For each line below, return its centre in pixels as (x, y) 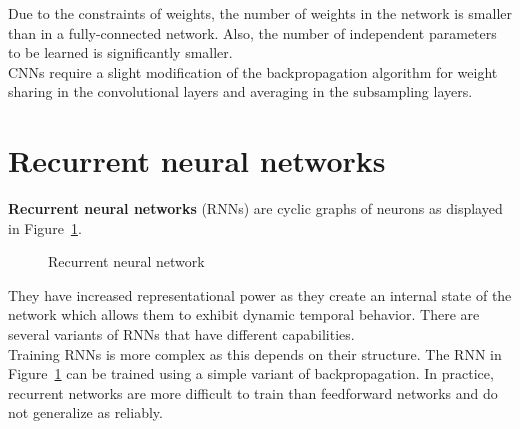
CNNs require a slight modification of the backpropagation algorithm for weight (253, 71)
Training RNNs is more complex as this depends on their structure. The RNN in (255, 353)
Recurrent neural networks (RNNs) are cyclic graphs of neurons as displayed (255, 208)
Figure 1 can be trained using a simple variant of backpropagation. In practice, (251, 373)
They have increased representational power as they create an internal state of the (260, 294)
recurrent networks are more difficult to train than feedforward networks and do (253, 392)
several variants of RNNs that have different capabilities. (181, 334)
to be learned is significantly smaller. (120, 52)
